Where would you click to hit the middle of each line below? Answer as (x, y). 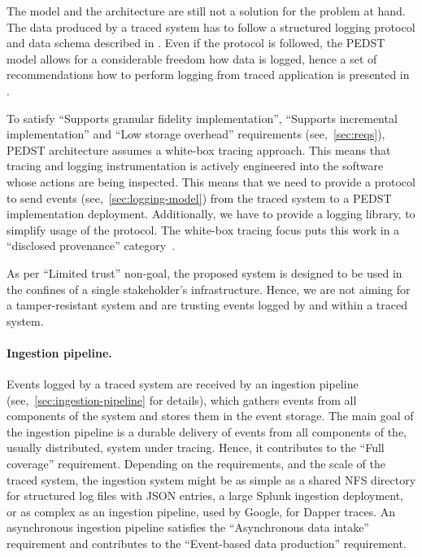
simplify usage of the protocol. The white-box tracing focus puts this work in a (203, 229)
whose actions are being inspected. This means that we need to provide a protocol (211, 181)
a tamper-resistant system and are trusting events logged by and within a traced (207, 305)
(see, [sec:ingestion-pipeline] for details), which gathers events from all (182, 399)
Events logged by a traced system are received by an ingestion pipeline (183, 384)
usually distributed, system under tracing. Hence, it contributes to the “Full (196, 447)
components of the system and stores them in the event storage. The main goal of (210, 416)
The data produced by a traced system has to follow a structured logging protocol (211, 26)
